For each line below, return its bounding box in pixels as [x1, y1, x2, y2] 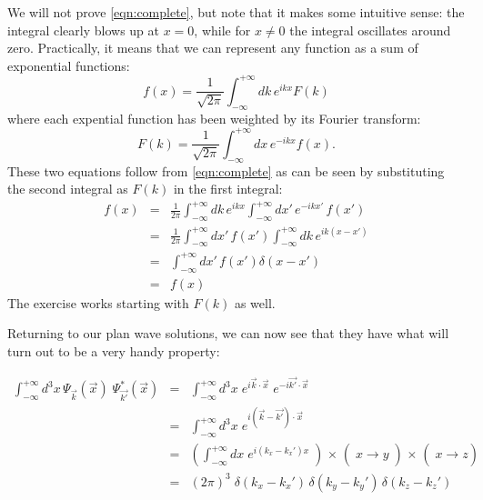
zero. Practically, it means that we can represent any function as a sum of [7, 38, 418, 57]
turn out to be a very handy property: [7, 341, 220, 360]
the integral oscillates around [289, 20, 451, 39]
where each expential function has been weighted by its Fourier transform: [7, 108, 421, 127]
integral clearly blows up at [7, 20, 159, 39]
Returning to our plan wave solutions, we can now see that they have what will [7, 324, 449, 343]
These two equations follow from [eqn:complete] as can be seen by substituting [7, 161, 445, 180]
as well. [234, 293, 276, 312]
